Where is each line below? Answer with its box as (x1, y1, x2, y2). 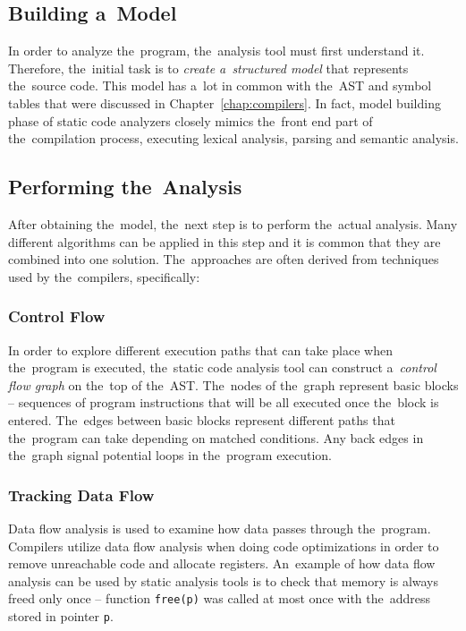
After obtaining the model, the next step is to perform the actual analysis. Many (8, 214, 458, 233)
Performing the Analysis (8, 173, 242, 200)
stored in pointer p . (8, 606, 114, 625)
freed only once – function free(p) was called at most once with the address (8, 589, 431, 608)
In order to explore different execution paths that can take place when (8, 340, 393, 359)
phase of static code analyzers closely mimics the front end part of (8, 111, 373, 130)
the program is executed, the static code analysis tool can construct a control (8, 358, 436, 377)
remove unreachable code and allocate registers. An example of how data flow (8, 554, 436, 573)
